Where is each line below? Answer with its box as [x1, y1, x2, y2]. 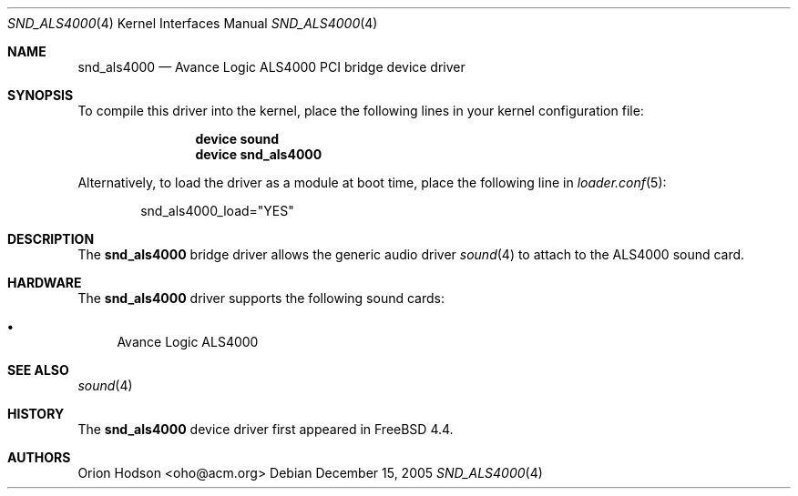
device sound [195, 131, 280, 147]
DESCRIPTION [7, 231, 95, 247]
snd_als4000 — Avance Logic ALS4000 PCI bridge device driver [77, 59, 465, 75]
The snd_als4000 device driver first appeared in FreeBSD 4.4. [77, 421, 454, 437]
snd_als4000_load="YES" [140, 203, 294, 218]
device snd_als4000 [195, 147, 322, 162]
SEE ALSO [7, 362, 69, 378]
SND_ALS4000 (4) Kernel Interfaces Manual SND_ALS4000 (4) [7, 15, 378, 31]
